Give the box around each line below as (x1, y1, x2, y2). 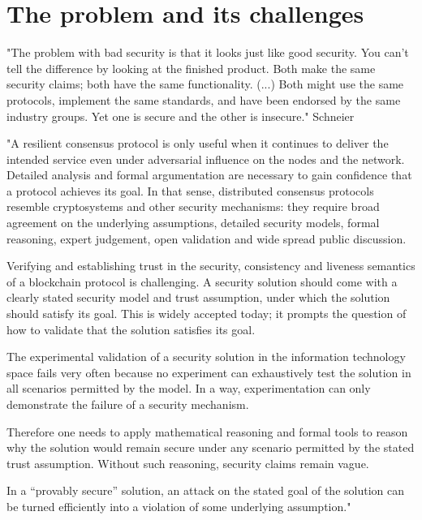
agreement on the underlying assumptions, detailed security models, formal (6, 214, 380, 231)
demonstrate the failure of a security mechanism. (6, 396, 249, 412)
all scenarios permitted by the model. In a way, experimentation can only (6, 380, 371, 397)
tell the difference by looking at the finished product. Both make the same (6, 59, 376, 76)
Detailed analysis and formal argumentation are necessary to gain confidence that (6, 166, 412, 183)
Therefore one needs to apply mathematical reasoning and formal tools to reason (6, 423, 408, 440)
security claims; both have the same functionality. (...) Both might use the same (6, 75, 404, 92)
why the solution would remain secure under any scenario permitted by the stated (6, 439, 415, 456)
